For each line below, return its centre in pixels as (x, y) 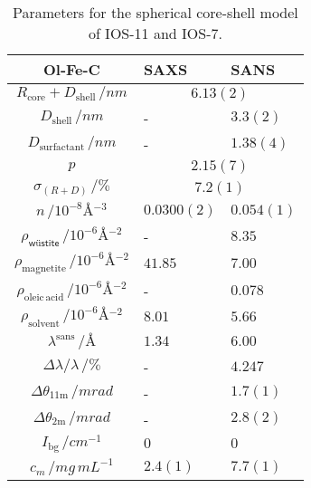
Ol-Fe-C (71, 69)
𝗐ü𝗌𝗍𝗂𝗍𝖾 (44, 243)
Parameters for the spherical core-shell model (155, 12)
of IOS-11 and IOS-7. (155, 33)
